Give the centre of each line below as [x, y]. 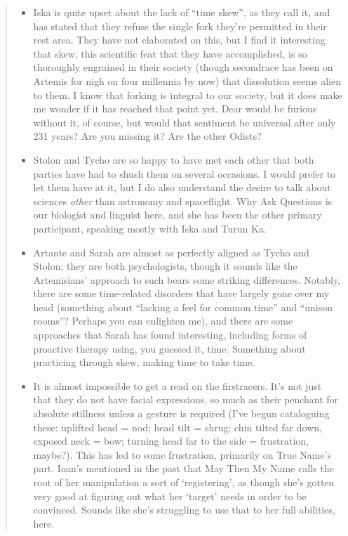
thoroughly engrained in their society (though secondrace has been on [183, 67]
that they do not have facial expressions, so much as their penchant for [186, 399]
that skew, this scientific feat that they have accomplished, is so [170, 53]
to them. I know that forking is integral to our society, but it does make [188, 94]
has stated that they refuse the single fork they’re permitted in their [180, 26]
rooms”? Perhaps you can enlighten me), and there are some [163, 321]
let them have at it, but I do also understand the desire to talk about [182, 187]
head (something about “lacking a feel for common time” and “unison [183, 307]
